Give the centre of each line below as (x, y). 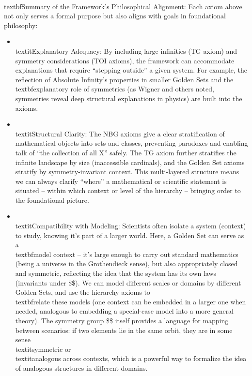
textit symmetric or (43, 349)
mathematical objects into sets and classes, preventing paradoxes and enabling (132, 143)
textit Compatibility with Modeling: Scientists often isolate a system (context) (131, 226)
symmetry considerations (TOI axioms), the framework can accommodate (125, 60)
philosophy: (21, 25)
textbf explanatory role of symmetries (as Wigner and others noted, (115, 89)
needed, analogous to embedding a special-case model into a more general (125, 311)
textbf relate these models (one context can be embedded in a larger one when (131, 301)
